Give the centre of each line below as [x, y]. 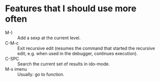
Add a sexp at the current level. [49, 38]
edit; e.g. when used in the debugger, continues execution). [78, 53]
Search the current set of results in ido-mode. [64, 64]
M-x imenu [16, 69]
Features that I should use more [71, 9]
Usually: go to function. [41, 74]
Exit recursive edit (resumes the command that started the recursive [86, 48]
